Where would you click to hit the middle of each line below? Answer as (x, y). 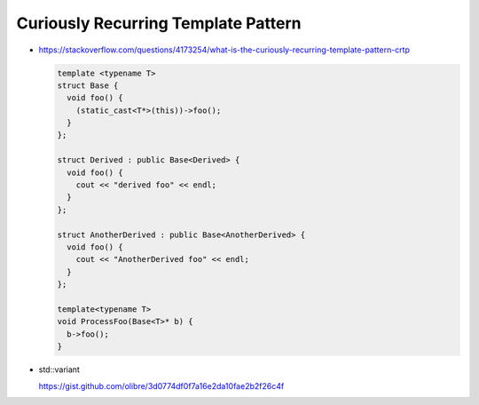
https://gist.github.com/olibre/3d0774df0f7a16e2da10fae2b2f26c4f (161, 385)
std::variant (59, 369)
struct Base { (88, 85)
